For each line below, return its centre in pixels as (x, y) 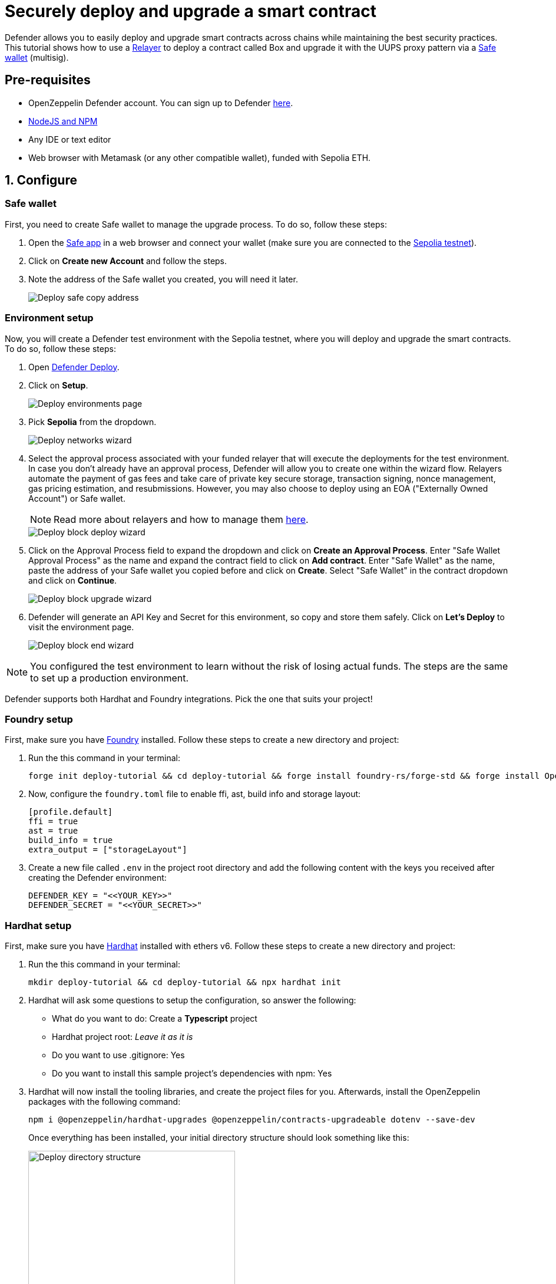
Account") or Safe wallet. (77, 498)
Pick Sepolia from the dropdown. (92, 422)
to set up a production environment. (110, 678)
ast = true (53, 831)
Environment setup (49, 318)
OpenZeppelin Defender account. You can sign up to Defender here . (161, 103)
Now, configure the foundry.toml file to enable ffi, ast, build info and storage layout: (195, 794)
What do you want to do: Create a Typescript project (155, 1019)
